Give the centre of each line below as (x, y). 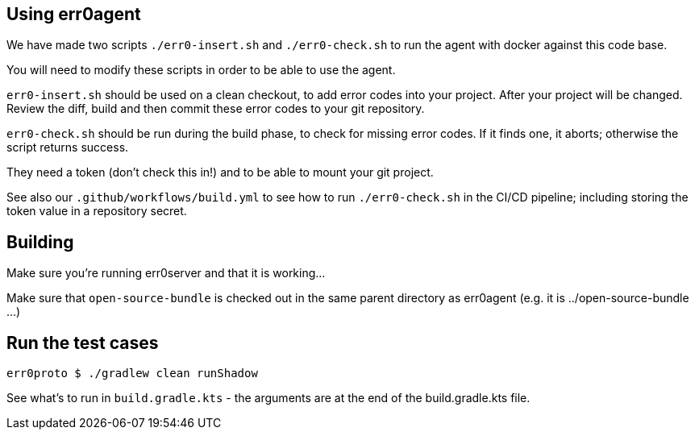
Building (40, 242)
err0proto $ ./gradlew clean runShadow (132, 374)
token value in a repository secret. (97, 211)
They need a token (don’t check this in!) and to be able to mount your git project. (220, 172)
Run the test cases (83, 343)
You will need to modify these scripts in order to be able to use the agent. (201, 70)
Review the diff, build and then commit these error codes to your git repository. (216, 109)
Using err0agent (74, 14)
